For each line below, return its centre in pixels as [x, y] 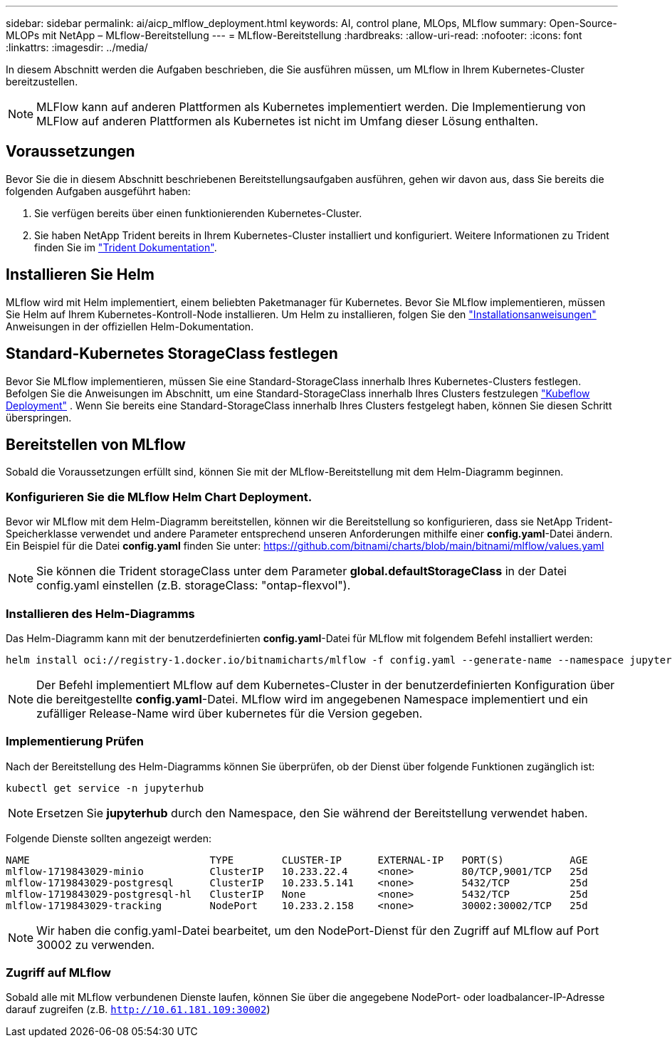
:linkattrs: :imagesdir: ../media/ [77, 47]
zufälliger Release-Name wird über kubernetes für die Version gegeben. [230, 713]
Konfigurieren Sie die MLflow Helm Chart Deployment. [159, 497]
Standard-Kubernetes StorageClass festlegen [172, 354]
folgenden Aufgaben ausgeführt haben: [98, 191]
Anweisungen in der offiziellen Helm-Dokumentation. [130, 326]
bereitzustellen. [42, 82]
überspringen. [39, 417]
